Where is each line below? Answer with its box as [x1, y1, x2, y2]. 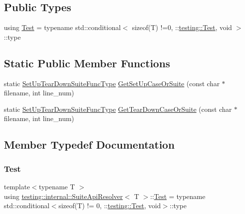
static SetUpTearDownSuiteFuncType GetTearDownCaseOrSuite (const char [4, 104, 232, 114]
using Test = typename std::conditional [4, 22, 121, 32]
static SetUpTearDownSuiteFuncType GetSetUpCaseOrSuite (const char [4, 78, 220, 88]
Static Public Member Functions [4, 55, 170, 70]
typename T [39, 181, 75, 191]
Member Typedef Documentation [4, 137, 175, 152]
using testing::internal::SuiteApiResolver [4, 191, 123, 201]
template [4, 181, 30, 191]
